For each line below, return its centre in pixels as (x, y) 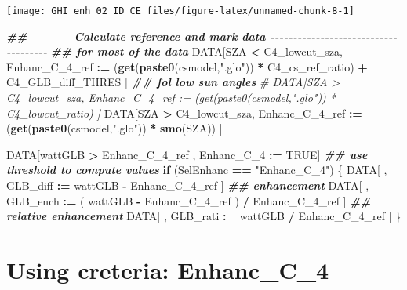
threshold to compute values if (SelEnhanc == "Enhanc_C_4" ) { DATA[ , (197, 170)
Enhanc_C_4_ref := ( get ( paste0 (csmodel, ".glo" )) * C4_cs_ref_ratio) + (187, 66)
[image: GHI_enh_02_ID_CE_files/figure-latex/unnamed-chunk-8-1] (180, 11)
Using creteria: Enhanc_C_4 (168, 269)
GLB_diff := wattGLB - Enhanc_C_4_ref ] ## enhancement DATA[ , (188, 185)
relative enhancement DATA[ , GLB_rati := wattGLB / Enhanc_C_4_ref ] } (204, 216)
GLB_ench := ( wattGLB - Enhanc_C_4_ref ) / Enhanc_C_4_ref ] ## (189, 200)
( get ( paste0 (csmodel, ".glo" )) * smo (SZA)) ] (114, 128)
